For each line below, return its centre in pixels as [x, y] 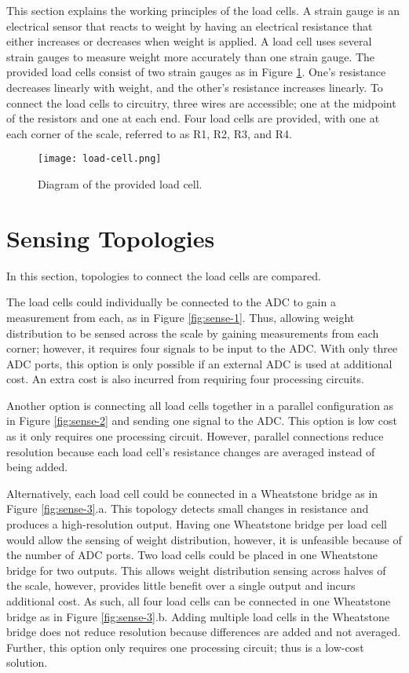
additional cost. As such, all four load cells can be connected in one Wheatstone [199, 601]
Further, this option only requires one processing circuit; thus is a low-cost [185, 647]
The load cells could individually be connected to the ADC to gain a [171, 302]
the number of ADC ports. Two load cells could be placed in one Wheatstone [192, 555]
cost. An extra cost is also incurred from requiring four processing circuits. [185, 379]
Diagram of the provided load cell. [120, 184]
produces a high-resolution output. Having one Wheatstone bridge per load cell [197, 524]
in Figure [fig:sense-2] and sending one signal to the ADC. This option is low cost [202, 421]
